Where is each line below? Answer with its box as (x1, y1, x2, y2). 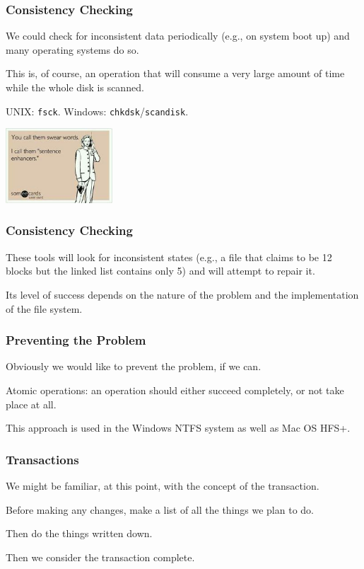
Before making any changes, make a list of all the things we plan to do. (6, 502, 314, 517)
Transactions (6, 450, 79, 468)
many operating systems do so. (6, 42, 139, 57)
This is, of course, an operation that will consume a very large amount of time (6, 66, 345, 81)
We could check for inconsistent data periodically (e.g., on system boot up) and (6, 28, 350, 43)
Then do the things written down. (6, 526, 153, 541)
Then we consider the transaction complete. (6, 549, 195, 564)
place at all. (6, 396, 57, 411)
